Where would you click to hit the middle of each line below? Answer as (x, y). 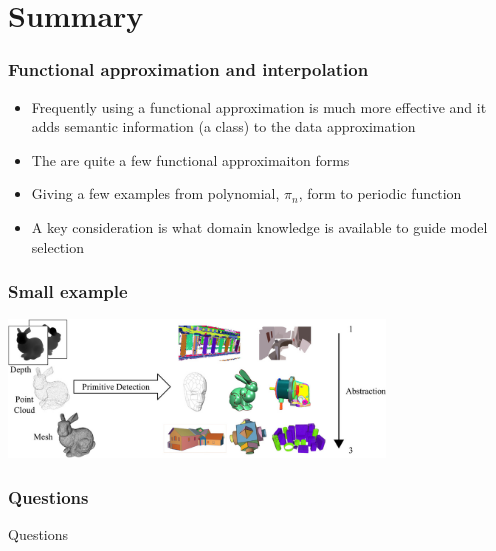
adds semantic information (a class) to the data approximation (223, 126)
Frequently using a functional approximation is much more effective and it (259, 106)
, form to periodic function (380, 193)
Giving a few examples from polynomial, (155, 193)
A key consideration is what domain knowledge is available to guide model (259, 226)
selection (57, 246)
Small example (68, 291)
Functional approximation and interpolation (188, 69)
